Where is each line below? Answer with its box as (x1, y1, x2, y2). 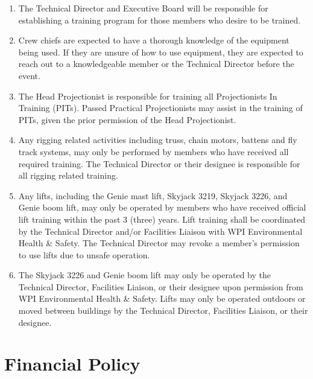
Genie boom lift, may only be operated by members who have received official (18, 201, 306, 214)
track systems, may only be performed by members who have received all (18, 145, 289, 158)
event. (18, 69, 40, 81)
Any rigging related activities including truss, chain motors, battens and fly (18, 133, 297, 146)
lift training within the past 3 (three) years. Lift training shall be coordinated (18, 212, 305, 225)
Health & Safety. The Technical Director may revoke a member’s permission (18, 237, 300, 249)
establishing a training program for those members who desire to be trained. (18, 13, 301, 26)
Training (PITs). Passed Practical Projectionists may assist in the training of (18, 101, 303, 114)
